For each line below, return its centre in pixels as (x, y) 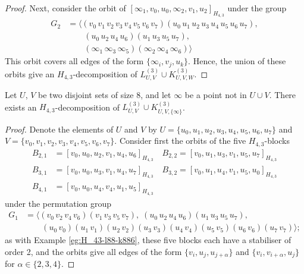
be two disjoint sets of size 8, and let (105, 94)
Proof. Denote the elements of (59, 129)
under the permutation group (58, 203)
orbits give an (30, 73)
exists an (21, 107)
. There (283, 94)
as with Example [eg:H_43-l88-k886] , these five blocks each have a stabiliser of (148, 240)
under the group (257, 8)
